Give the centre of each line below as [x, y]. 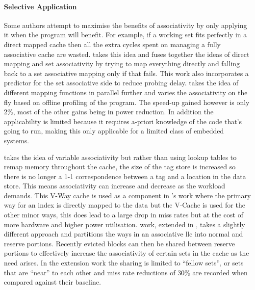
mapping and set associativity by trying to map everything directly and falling [122, 64]
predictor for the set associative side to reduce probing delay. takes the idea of [121, 83]
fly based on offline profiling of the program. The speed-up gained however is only [127, 102]
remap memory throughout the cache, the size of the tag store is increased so [120, 167]
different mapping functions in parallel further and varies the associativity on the [126, 92]
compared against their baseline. [52, 282]
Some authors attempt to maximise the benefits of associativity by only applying [126, 25]
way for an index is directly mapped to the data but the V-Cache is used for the [125, 205]
